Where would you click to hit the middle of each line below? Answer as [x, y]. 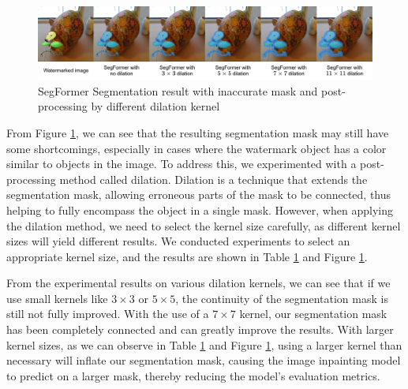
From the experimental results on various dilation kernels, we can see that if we [198, 283]
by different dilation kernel [155, 106]
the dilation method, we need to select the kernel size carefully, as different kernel [204, 225]
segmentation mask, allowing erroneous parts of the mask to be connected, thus [199, 194]
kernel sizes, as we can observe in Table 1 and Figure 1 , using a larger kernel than [204, 344]
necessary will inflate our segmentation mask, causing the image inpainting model [204, 360]
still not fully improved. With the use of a [108, 314]
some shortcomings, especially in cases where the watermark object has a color [197, 148]
